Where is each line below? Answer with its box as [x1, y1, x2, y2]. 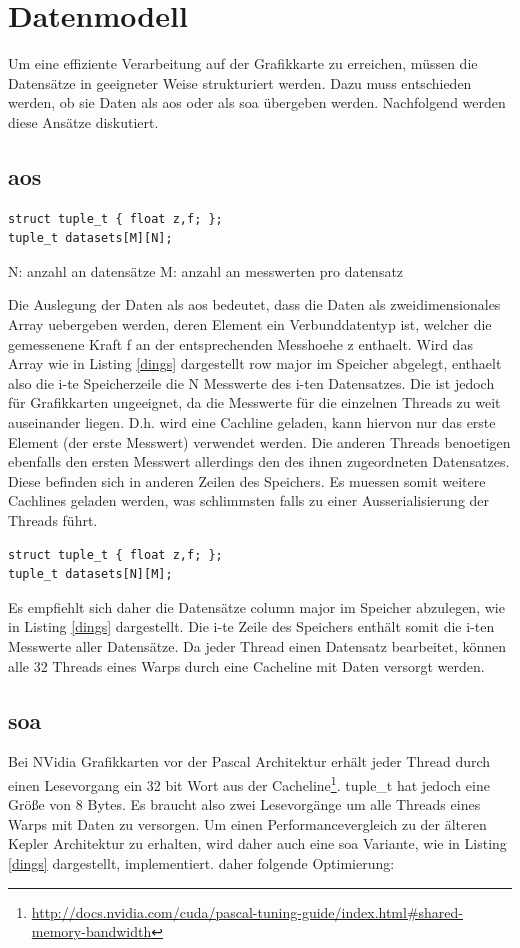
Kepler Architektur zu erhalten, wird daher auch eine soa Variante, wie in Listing [8, 833, 507, 854]
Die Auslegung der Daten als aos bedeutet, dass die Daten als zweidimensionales [8, 294, 501, 315]
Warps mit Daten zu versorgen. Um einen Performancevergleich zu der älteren [8, 813, 487, 834]
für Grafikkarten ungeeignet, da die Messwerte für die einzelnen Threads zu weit [8, 392, 501, 413]
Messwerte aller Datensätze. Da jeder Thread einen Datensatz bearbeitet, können [8, 635, 507, 656]
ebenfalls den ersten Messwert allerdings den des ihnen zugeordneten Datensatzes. [8, 451, 510, 472]
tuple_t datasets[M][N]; [8, 231, 173, 246]
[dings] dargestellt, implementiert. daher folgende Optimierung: [8, 853, 395, 873]
